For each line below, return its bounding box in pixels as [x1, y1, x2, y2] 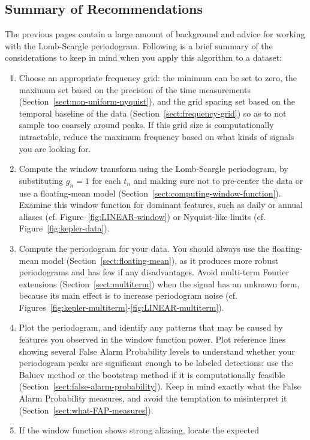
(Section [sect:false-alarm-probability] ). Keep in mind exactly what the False [19, 380, 301, 393]
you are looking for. [19, 142, 91, 154]
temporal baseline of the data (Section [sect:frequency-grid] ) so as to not [19, 106, 287, 119]
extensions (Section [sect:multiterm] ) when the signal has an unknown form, [19, 277, 300, 290]
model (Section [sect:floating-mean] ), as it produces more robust [41, 254, 278, 266]
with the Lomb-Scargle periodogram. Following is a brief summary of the [5, 39, 273, 52]
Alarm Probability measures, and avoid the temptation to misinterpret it [19, 392, 287, 405]
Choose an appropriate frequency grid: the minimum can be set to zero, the [19, 71, 297, 84]
